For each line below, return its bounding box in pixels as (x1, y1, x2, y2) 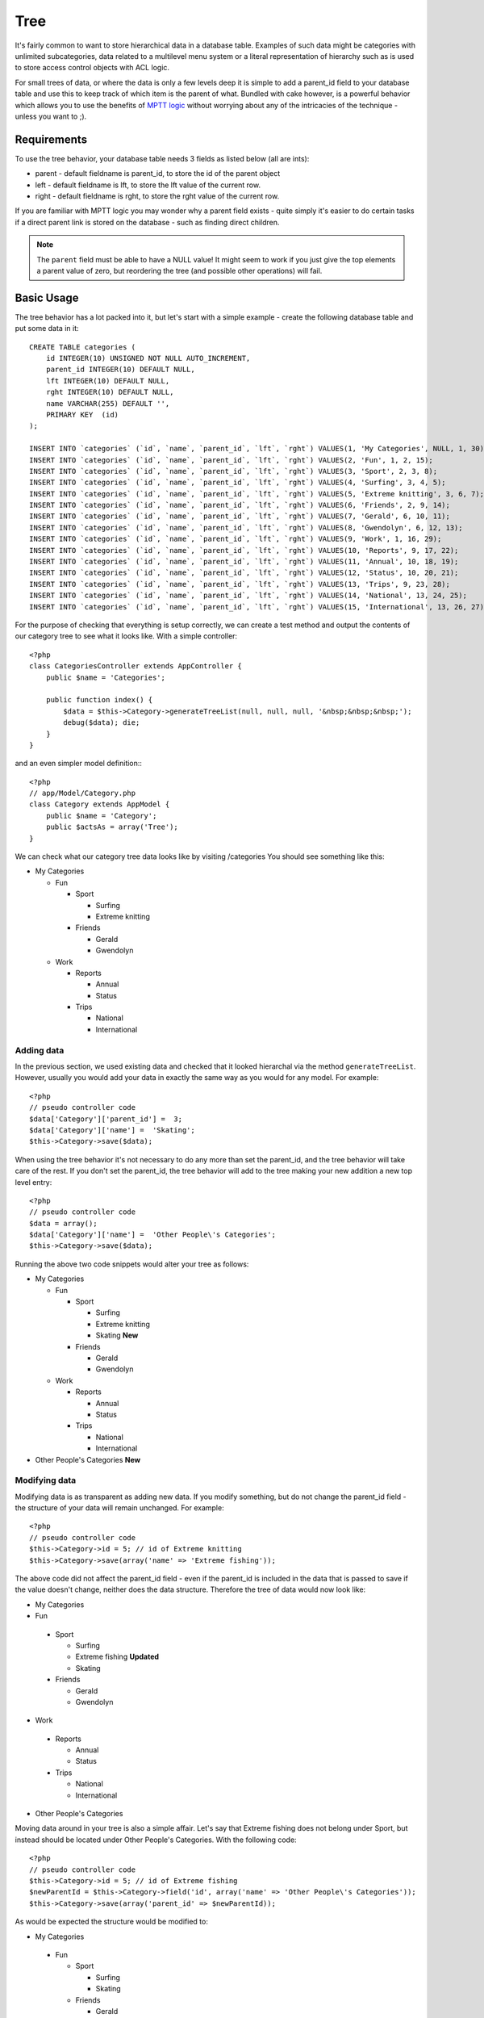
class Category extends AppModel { (29, 800, 170, 809)
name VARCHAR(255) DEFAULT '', (45, 399, 170, 408)
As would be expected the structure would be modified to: (15, 1917, 209, 1927)
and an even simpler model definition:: (15, 759, 143, 768)
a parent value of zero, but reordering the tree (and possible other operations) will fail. (36, 266, 323, 275)
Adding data (15, 1045, 65, 1056)
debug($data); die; (63, 718, 140, 727)
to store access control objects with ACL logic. (15, 63, 169, 73)
